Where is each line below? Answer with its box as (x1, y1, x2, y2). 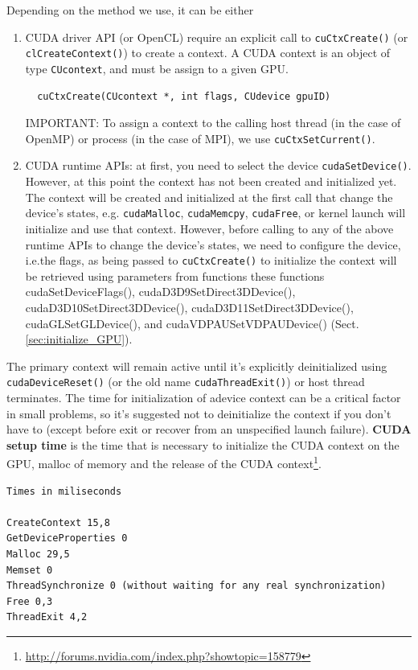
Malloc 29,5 (6, 548, 70, 560)
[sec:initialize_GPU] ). (25, 331, 133, 347)
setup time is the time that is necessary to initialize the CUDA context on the (6, 436, 400, 453)
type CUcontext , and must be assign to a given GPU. (25, 60, 289, 76)
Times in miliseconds (6, 485, 122, 497)
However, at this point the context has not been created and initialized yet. (25, 173, 397, 190)
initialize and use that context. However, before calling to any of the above (25, 220, 394, 236)
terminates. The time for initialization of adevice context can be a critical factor (6, 388, 401, 405)
